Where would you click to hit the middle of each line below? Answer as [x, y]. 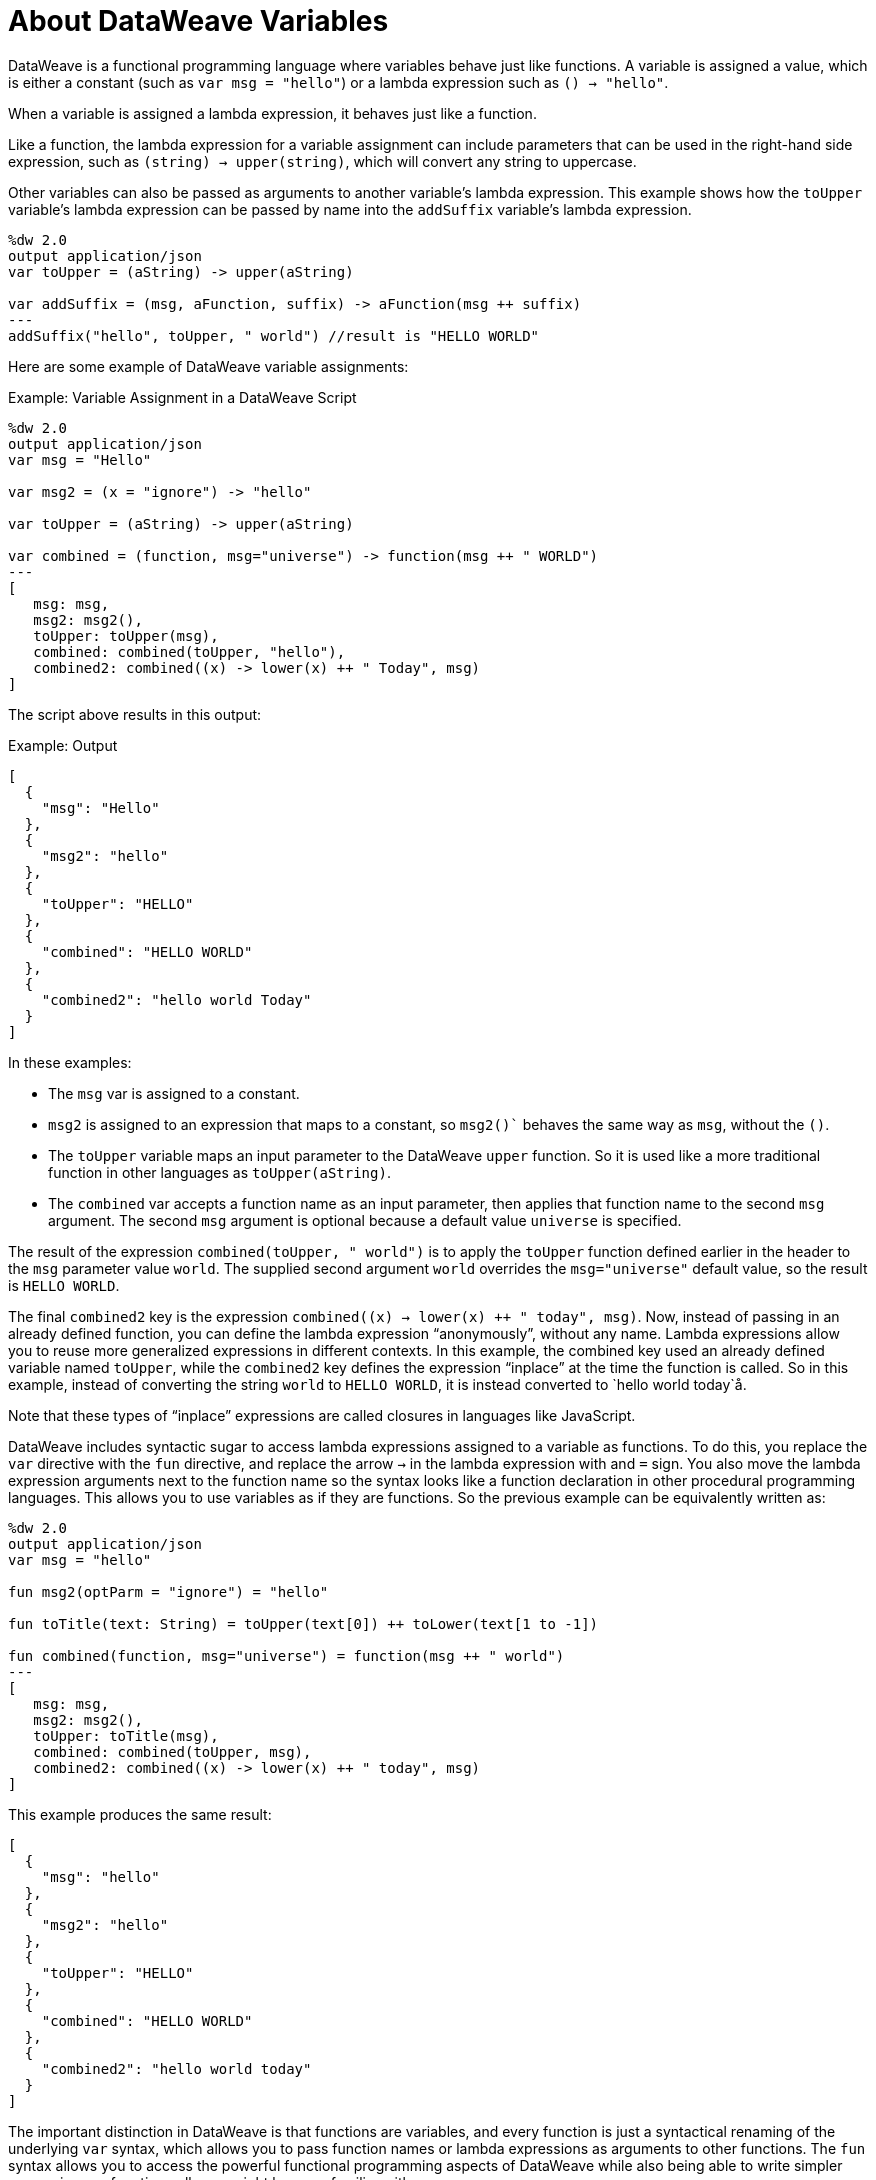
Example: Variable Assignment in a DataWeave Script [182, 397]
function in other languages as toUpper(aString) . [219, 1172]
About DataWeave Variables [198, 21]
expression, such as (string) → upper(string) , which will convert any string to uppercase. [322, 161]
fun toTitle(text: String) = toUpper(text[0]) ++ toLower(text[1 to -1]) [303, 1623]
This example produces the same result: [140, 1814]
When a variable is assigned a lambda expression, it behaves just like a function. [272, 113]
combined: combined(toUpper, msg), [172, 1751]
